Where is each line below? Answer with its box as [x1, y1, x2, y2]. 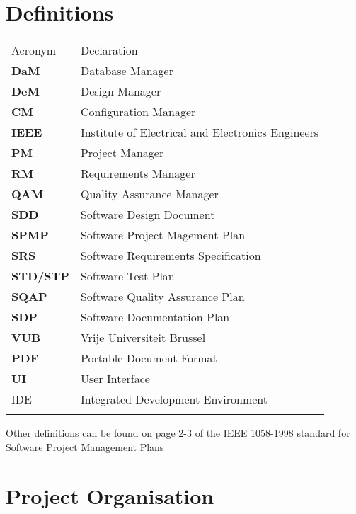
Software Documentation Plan [80, 309, 230, 326]
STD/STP [11, 268, 69, 285]
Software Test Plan [80, 268, 175, 285]
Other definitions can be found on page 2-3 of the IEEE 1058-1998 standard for [6, 426, 350, 440]
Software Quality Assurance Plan [80, 288, 245, 305]
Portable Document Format [80, 350, 217, 367]
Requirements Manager [80, 165, 195, 182]
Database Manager [80, 62, 173, 79]
